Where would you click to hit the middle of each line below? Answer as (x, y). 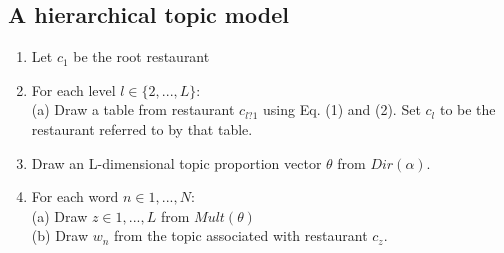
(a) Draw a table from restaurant (133, 109)
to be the (467, 109)
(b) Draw (60, 235)
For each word (75, 196)
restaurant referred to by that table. (142, 128)
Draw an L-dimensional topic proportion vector (176, 162)
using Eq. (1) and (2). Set (342, 109)
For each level (73, 89)
